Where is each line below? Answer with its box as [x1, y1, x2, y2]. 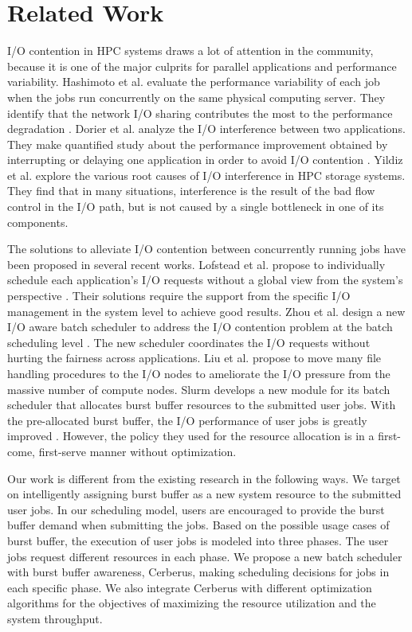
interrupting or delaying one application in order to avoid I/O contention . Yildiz [7, 151, 403, 168]
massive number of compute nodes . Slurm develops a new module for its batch [7, 380, 390, 397]
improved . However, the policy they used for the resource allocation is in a [7, 427, 375, 444]
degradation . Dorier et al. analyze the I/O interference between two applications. [7, 120, 406, 137]
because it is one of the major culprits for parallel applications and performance [7, 57, 397, 74]
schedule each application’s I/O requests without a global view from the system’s [7, 271, 403, 288]
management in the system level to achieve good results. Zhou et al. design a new [7, 302, 406, 319]
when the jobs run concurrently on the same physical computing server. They [7, 88, 386, 105]
